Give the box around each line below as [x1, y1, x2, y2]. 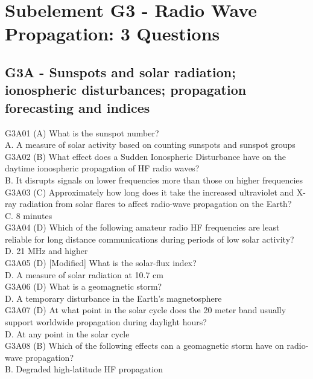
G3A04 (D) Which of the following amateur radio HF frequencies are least [5, 221, 280, 234]
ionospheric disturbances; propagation [5, 80, 247, 99]
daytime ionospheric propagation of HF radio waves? [5, 162, 200, 174]
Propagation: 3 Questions [5, 21, 220, 46]
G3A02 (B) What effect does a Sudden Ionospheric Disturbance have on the [5, 150, 286, 162]
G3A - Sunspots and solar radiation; [5, 62, 236, 81]
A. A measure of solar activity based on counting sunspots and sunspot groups [5, 138, 296, 151]
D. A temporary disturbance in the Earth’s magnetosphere [5, 291, 222, 304]
